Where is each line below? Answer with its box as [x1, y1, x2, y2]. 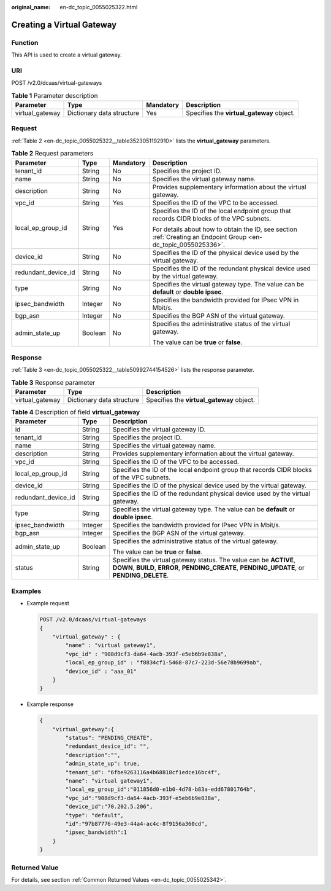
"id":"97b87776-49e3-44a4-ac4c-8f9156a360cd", [65, 820, 208, 827]
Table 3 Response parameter [11, 378, 96, 387]
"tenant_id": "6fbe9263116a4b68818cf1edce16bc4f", [65, 769, 221, 775]
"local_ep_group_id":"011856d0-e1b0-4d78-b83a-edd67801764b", [65, 786, 257, 793]
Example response [26, 701, 74, 708]
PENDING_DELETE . [112, 571, 169, 580]
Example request [26, 600, 70, 607]
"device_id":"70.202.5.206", [65, 803, 153, 811]
